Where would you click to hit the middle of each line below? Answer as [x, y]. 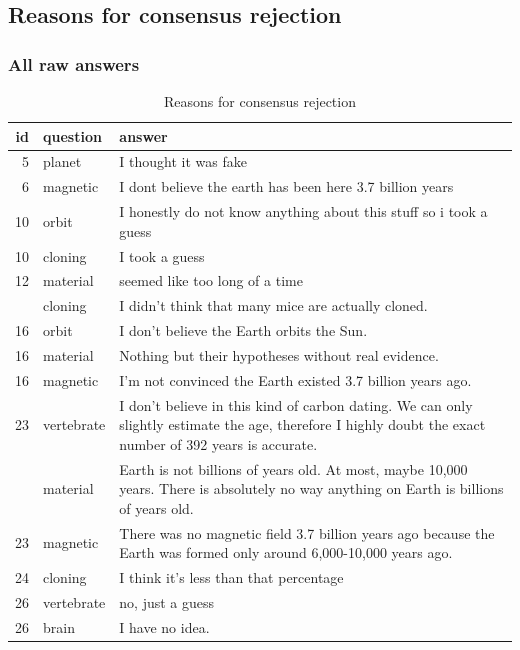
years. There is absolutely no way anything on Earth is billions [311, 488]
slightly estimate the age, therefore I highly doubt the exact [302, 424]
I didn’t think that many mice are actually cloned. [273, 305]
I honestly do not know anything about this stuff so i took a [303, 211]
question [72, 135]
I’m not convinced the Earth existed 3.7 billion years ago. [295, 379]
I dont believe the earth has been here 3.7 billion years [286, 186]
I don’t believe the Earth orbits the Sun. [243, 330]
